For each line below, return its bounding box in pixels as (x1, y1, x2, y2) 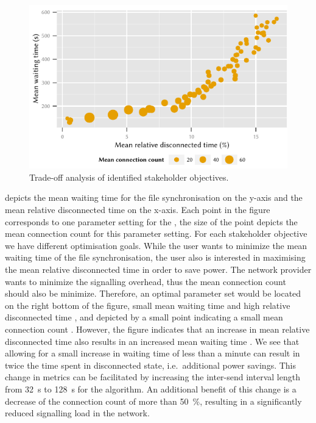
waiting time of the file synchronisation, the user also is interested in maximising (5, 251, 306, 264)
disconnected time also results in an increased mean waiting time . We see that (5, 334, 300, 347)
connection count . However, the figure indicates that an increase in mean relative (5, 323, 310, 336)
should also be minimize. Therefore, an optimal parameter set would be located (5, 287, 301, 300)
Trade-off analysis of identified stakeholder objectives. (29, 170, 229, 183)
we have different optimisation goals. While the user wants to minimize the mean (5, 239, 307, 251)
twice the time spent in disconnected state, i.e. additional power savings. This (5, 358, 297, 371)
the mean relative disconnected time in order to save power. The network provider (5, 263, 312, 276)
